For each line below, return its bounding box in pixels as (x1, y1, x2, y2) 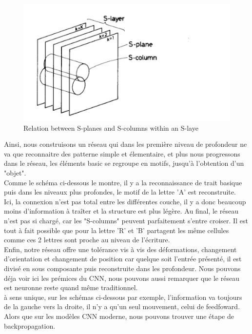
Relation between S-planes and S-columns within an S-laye (23, 122, 198, 133)
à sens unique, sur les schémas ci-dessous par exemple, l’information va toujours (4, 292, 242, 302)
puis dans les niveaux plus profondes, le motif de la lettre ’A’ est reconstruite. (4, 187, 236, 197)
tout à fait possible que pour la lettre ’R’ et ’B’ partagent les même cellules (4, 225, 229, 235)
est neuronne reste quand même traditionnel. (4, 282, 138, 293)
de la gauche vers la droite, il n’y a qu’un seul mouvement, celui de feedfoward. (4, 301, 240, 312)
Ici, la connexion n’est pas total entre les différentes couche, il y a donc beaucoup (4, 196, 246, 206)
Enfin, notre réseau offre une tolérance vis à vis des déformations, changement (4, 244, 237, 254)
